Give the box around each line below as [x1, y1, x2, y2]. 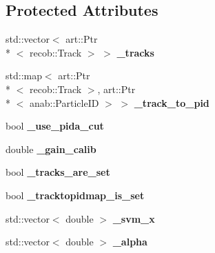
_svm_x [112, 211, 155, 225]
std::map [6, 68, 42, 83]
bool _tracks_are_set [6, 165, 110, 179]
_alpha [112, 234, 147, 249]
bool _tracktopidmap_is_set [6, 188, 145, 202]
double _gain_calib [6, 141, 96, 156]
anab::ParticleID [29, 95, 99, 110]
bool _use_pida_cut [6, 119, 104, 133]
